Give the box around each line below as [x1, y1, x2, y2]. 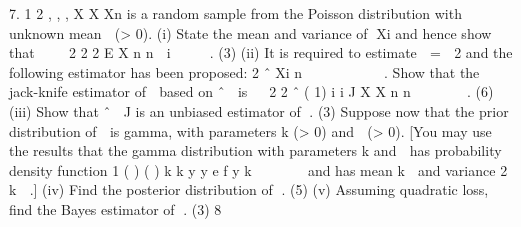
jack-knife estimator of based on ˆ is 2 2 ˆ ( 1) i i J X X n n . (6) [9, 81, 494, 102]
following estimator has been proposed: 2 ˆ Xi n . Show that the [9, 61, 480, 82]
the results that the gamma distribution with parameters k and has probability [9, 140, 502, 161]
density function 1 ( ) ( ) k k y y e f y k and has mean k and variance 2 [9, 159, 508, 180]
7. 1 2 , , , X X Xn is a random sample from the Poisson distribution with [9, 3, 462, 23]
